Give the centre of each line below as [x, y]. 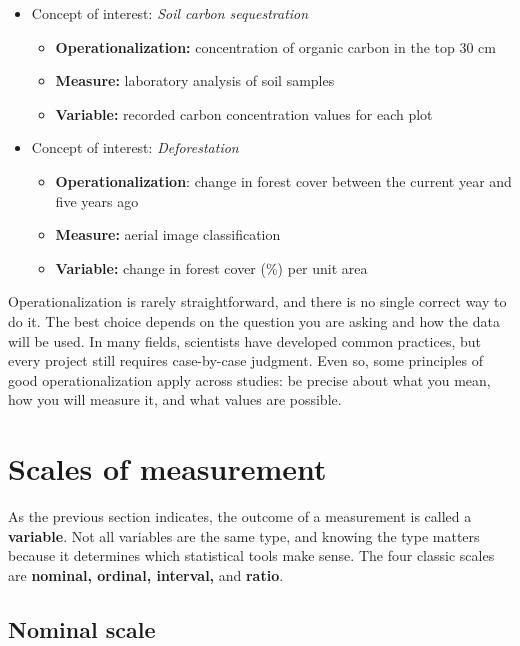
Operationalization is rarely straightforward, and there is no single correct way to [257, 301]
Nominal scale [82, 628]
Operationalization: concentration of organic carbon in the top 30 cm [275, 46]
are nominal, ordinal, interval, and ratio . [146, 574]
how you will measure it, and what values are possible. [175, 399]
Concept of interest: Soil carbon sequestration [170, 13]
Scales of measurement [167, 468]
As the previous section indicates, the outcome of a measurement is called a [240, 516]
